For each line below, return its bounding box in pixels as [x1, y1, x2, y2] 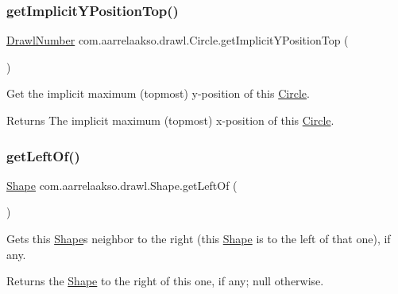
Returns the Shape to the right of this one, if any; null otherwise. [6, 273, 324, 289]
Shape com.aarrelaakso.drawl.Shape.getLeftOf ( [6, 176, 238, 193]
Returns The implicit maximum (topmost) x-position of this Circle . [6, 112, 334, 128]
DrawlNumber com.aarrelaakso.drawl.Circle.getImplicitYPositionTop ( [6, 32, 349, 48]
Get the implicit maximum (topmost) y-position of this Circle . [6, 85, 310, 102]
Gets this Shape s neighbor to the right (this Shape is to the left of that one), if [6, 230, 391, 246]
